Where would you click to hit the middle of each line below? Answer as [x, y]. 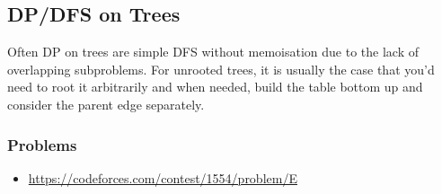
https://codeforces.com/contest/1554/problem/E [163, 177]
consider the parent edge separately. [106, 104]
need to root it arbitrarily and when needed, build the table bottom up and [215, 87]
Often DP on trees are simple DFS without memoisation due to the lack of [213, 52]
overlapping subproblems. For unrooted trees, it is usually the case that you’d [221, 69]
